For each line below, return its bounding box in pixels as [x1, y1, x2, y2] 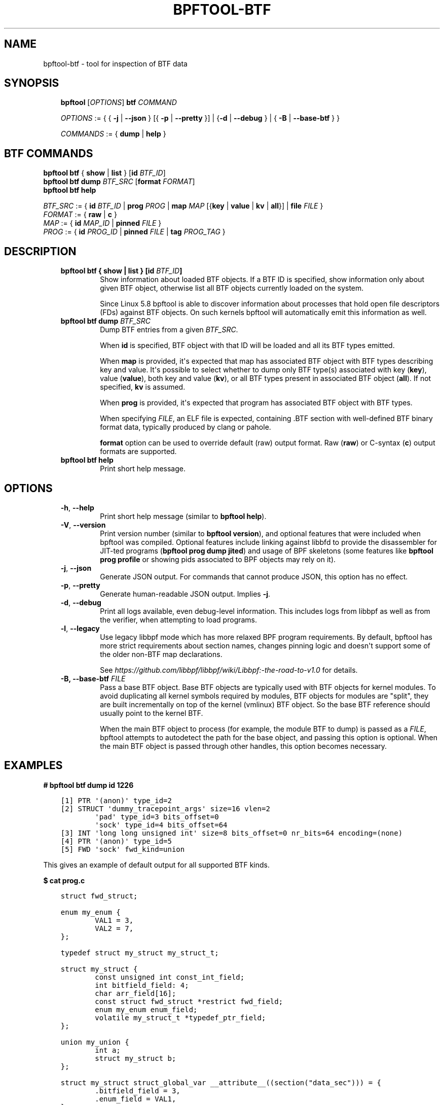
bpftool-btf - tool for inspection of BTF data [43, 59, 188, 68]
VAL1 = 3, [95, 916, 134, 924]
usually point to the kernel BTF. [100, 708, 203, 717]
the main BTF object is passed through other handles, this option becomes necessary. [100, 741, 387, 750]
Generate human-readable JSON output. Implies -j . [100, 589, 271, 598]
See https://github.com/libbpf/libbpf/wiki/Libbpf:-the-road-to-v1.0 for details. [100, 665, 358, 674]
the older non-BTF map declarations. [100, 649, 223, 659]
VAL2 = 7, [95, 924, 134, 933]
